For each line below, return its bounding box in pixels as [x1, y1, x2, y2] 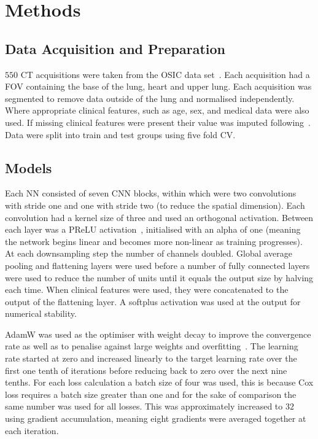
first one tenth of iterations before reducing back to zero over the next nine [5, 363, 287, 376]
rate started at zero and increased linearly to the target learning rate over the [5, 352, 297, 365]
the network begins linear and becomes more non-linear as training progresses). [5, 235, 303, 247]
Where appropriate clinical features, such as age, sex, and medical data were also [5, 104, 309, 117]
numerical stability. [5, 307, 77, 320]
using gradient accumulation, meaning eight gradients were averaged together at [5, 412, 306, 425]
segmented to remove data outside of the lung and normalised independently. [5, 91, 295, 104]
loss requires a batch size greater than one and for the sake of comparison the [5, 387, 297, 400]
